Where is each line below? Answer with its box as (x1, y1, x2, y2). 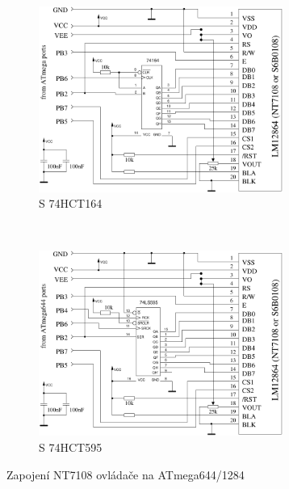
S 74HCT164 (39, 195, 103, 212)
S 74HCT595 (39, 439, 103, 455)
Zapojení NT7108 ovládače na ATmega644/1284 (6, 466, 245, 483)
